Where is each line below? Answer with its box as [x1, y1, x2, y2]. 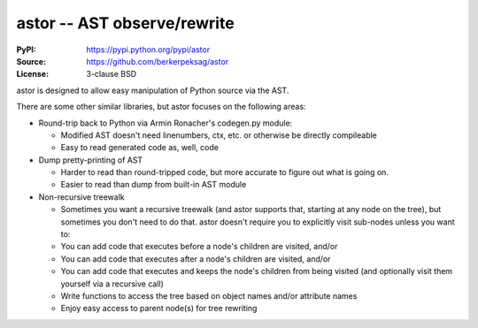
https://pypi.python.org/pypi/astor [86, 44, 211, 55]
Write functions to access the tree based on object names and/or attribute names [60, 290, 358, 301]
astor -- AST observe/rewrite [16, 13, 235, 33]
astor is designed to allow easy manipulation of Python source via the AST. [16, 85, 289, 95]
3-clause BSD [86, 69, 137, 80]
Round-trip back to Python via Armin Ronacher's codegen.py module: [38, 118, 293, 128]
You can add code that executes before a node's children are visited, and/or [60, 241, 338, 252]
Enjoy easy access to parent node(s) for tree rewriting [60, 303, 258, 314]
